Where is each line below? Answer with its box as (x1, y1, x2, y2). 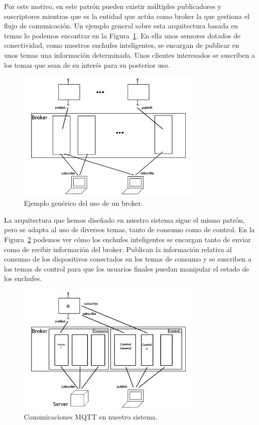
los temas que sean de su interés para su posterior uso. (4, 59, 170, 70)
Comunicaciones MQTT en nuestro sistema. (24, 412, 158, 422)
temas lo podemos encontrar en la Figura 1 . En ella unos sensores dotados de (4, 30, 241, 40)
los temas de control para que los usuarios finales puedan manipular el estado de (4, 263, 250, 274)
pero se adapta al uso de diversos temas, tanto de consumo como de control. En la (4, 224, 255, 235)
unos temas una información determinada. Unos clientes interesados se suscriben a (4, 49, 255, 60)
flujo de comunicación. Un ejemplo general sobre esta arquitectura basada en (4, 20, 238, 31)
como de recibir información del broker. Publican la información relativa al (4, 244, 232, 254)
